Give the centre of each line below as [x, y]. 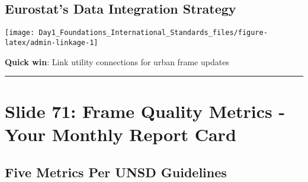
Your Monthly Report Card [121, 134]
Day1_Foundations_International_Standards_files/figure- [153, 33]
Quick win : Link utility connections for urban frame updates [117, 61]
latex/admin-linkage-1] [52, 42]
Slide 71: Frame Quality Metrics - [145, 111]
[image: [20, 33]
